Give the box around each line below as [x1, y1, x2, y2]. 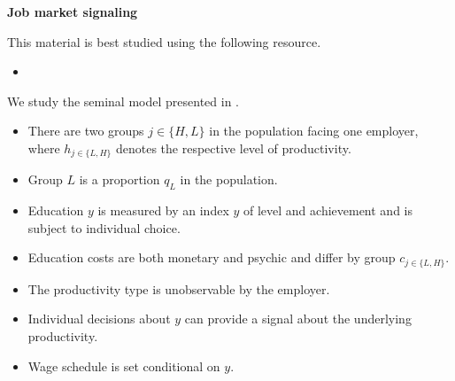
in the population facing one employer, [209, 121, 419, 140]
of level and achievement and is [243, 201, 413, 220]
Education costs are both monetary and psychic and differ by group [27, 248, 396, 267]
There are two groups [27, 121, 144, 140]
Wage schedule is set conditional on [27, 356, 220, 375]
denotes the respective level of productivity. [115, 138, 351, 157]
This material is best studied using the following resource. [7, 32, 321, 51]
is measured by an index [97, 201, 229, 220]
